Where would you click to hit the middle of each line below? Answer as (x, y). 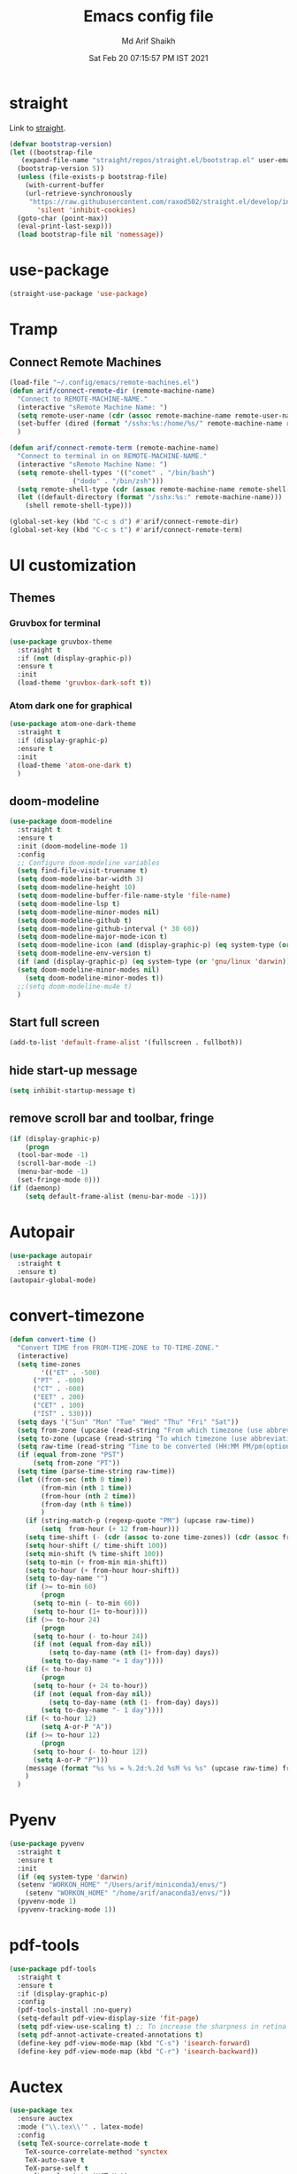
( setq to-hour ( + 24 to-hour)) (90, 1685)
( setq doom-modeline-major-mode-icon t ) (92, 937)
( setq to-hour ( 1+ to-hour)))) (90, 1611)
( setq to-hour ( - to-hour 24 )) (90, 1636)
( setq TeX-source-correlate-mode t (83, 2143)
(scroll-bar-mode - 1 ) (57, 1163)
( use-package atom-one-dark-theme (73, 724)
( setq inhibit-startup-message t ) (73, 1091)
